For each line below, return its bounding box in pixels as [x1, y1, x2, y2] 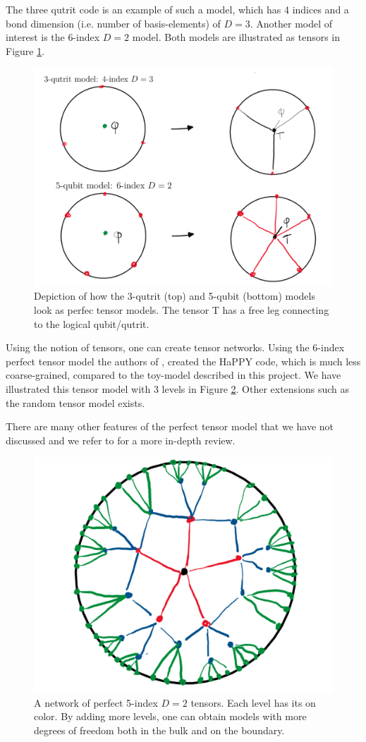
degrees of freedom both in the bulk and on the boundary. [34, 722, 285, 737]
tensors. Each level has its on [190, 695, 316, 710]
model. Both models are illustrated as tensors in [132, 30, 341, 44]
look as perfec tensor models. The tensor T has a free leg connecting [34, 302, 329, 317]
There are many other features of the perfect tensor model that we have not [6, 419, 334, 434]
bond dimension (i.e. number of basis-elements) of [6, 16, 221, 30]
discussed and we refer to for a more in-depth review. [6, 432, 236, 447]
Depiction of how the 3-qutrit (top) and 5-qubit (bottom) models [34, 288, 315, 303]
